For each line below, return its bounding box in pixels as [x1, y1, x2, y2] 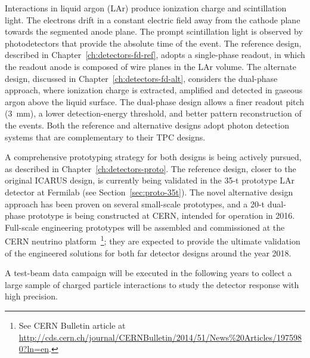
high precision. [5, 290, 58, 302]
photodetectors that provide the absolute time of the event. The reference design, [5, 36, 302, 49]
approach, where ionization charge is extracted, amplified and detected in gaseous [5, 84, 303, 96]
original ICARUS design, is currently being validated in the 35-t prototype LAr [5, 174, 295, 186]
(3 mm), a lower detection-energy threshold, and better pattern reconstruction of [5, 107, 302, 120]
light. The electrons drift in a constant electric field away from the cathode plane [5, 13, 300, 26]
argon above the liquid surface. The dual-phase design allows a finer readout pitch [5, 95, 305, 108]
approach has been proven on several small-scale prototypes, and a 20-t [5, 197, 265, 210]
